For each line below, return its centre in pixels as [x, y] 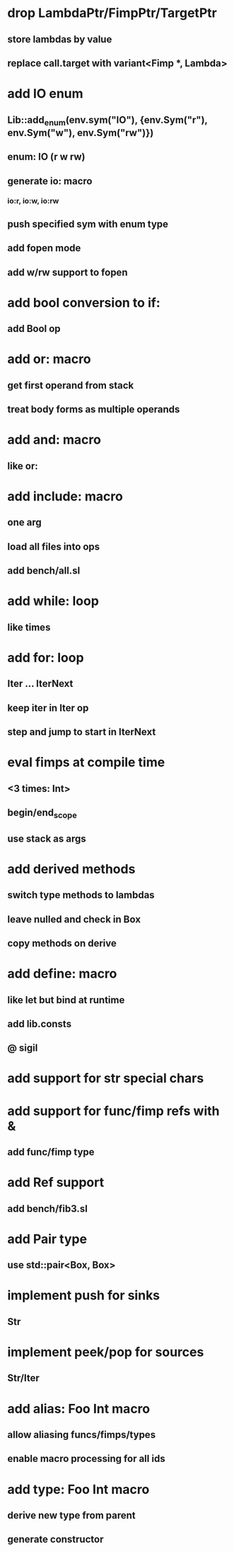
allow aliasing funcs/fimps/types [82, 1435]
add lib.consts [40, 1023]
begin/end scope [42, 814]
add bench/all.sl [44, 571]
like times [29, 627]
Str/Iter [24, 1378]
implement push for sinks [84, 1296]
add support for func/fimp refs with [113, 1111]
